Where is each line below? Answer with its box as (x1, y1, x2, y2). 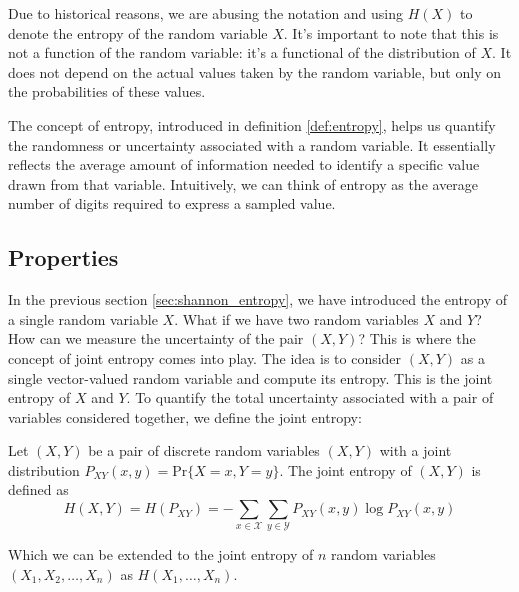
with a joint (379, 440, 452, 461)
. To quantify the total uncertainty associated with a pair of (126, 387, 494, 408)
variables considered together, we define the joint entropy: (8, 406, 362, 427)
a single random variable (8, 308, 158, 329)
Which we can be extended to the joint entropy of (8, 544, 314, 565)
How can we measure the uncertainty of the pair (8, 328, 304, 349)
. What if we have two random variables (174, 308, 419, 329)
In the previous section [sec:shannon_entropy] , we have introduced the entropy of (8, 289, 508, 310)
